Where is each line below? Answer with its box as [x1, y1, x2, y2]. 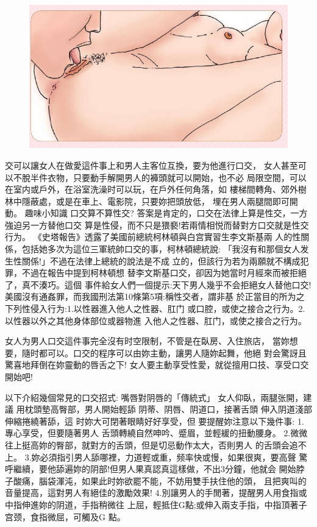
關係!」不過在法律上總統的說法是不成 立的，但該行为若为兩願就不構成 [21, 254, 301, 267]
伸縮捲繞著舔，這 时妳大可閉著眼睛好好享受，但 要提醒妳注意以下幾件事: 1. [5, 414, 304, 427]
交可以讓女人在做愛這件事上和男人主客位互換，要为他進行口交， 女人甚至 [5, 158, 298, 171]
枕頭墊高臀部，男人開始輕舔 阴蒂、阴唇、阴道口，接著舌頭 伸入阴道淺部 [24, 403, 312, 416]
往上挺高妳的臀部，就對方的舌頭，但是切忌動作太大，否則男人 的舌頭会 [5, 438, 290, 451]
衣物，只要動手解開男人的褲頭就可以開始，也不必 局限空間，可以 [47, 171, 307, 183]
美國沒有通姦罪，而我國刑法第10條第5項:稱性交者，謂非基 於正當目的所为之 [5, 290, 305, 303]
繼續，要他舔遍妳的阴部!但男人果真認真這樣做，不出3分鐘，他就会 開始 [13, 462, 296, 475]
